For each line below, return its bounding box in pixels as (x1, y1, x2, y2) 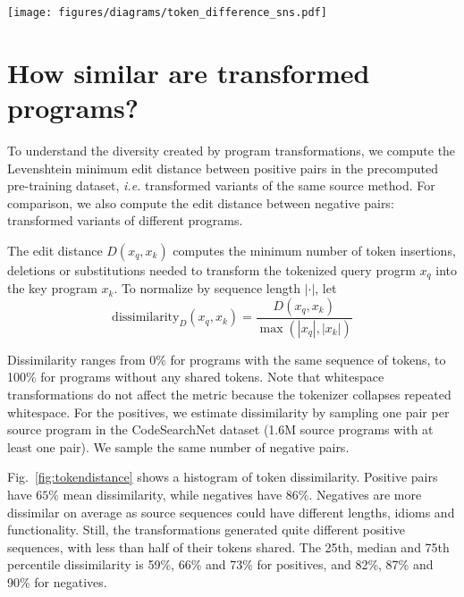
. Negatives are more (308, 485, 422, 504)
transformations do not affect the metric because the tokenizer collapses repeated (7, 385, 451, 404)
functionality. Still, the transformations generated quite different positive (7, 520, 405, 539)
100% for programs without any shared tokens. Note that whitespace (7, 367, 384, 386)
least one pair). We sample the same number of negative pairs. (7, 437, 350, 456)
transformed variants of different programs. (7, 211, 243, 230)
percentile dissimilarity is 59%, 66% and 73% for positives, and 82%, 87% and (7, 555, 434, 574)
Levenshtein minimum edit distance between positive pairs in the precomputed (7, 158, 439, 177)
